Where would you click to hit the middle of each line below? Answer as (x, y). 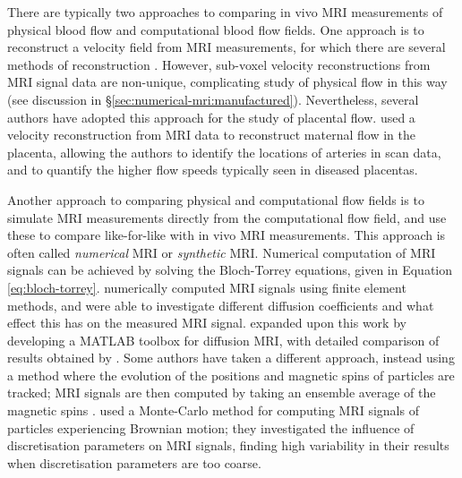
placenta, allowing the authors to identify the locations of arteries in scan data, (224, 152)
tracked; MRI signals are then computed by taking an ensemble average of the (222, 393)
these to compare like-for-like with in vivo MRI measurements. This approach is (227, 235)
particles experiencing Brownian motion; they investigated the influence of (211, 427)
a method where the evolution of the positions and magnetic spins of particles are (231, 375)
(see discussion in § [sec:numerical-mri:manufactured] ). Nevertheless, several (213, 99)
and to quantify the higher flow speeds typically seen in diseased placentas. (213, 170)
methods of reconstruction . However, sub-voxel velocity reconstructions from (219, 64)
